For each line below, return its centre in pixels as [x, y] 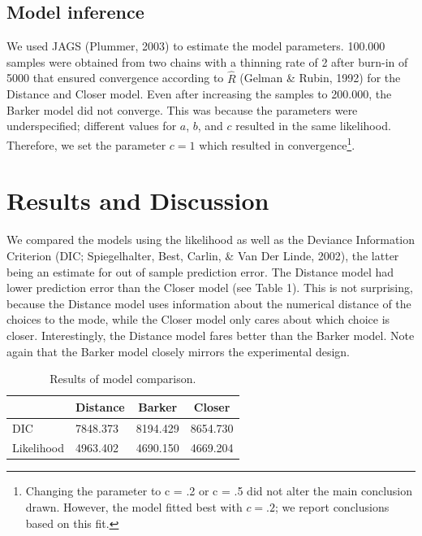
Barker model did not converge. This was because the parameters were [182, 109]
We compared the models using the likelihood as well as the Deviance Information [211, 240]
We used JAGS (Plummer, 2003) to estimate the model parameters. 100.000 [196, 46]
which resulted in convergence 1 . [277, 143]
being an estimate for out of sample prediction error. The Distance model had [200, 271]
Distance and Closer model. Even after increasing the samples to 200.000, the [199, 94]
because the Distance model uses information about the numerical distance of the [209, 303]
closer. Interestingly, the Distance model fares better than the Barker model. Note [211, 335]
